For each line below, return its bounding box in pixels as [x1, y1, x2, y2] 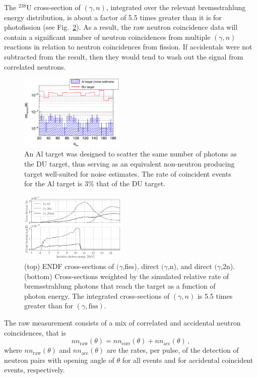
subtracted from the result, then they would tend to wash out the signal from [4, 51, 243, 62]
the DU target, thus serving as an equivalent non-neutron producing [24, 158, 235, 169]
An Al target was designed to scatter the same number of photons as [24, 148, 237, 159]
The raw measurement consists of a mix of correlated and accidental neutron [4, 317, 241, 328]
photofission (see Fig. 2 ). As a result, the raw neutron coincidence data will [4, 22, 238, 32]
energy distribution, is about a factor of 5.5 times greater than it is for [4, 12, 222, 22]
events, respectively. [4, 364, 65, 375]
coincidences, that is [4, 327, 67, 338]
